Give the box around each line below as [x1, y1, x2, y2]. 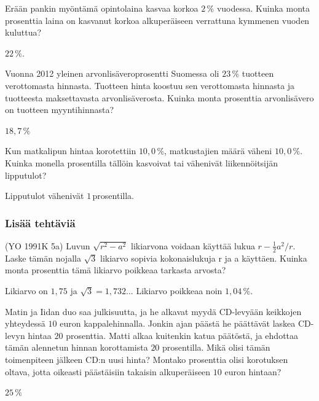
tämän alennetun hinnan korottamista [5, 341, 148, 354]
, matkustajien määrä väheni [164, 144, 272, 157]
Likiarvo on [5, 284, 48, 297]
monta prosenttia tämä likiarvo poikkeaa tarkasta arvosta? [5, 263, 226, 276]
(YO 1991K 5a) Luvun [5, 239, 90, 252]
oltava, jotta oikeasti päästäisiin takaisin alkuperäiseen [5, 365, 211, 378]
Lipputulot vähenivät [5, 189, 84, 202]
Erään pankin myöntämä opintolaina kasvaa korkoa [5, 2, 199, 14]
